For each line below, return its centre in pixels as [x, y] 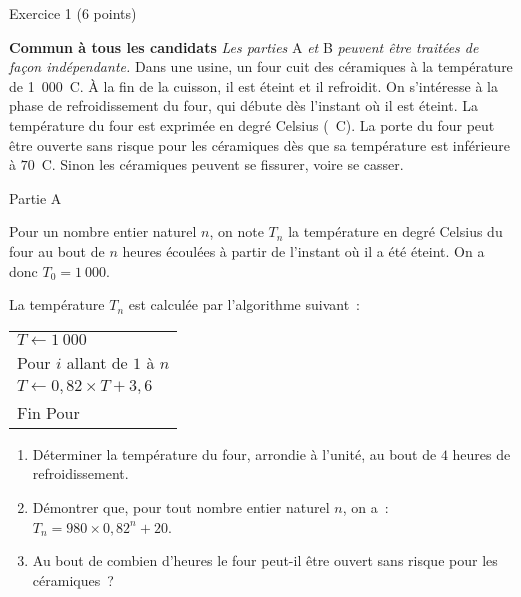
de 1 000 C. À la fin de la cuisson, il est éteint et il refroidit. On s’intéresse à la [253, 85]
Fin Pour [48, 412]
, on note [236, 231]
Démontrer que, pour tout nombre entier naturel [181, 506]
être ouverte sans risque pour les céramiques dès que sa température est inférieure [260, 144]
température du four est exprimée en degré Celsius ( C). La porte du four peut [252, 124]
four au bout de [57, 250]
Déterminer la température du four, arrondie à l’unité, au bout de [234, 453]
